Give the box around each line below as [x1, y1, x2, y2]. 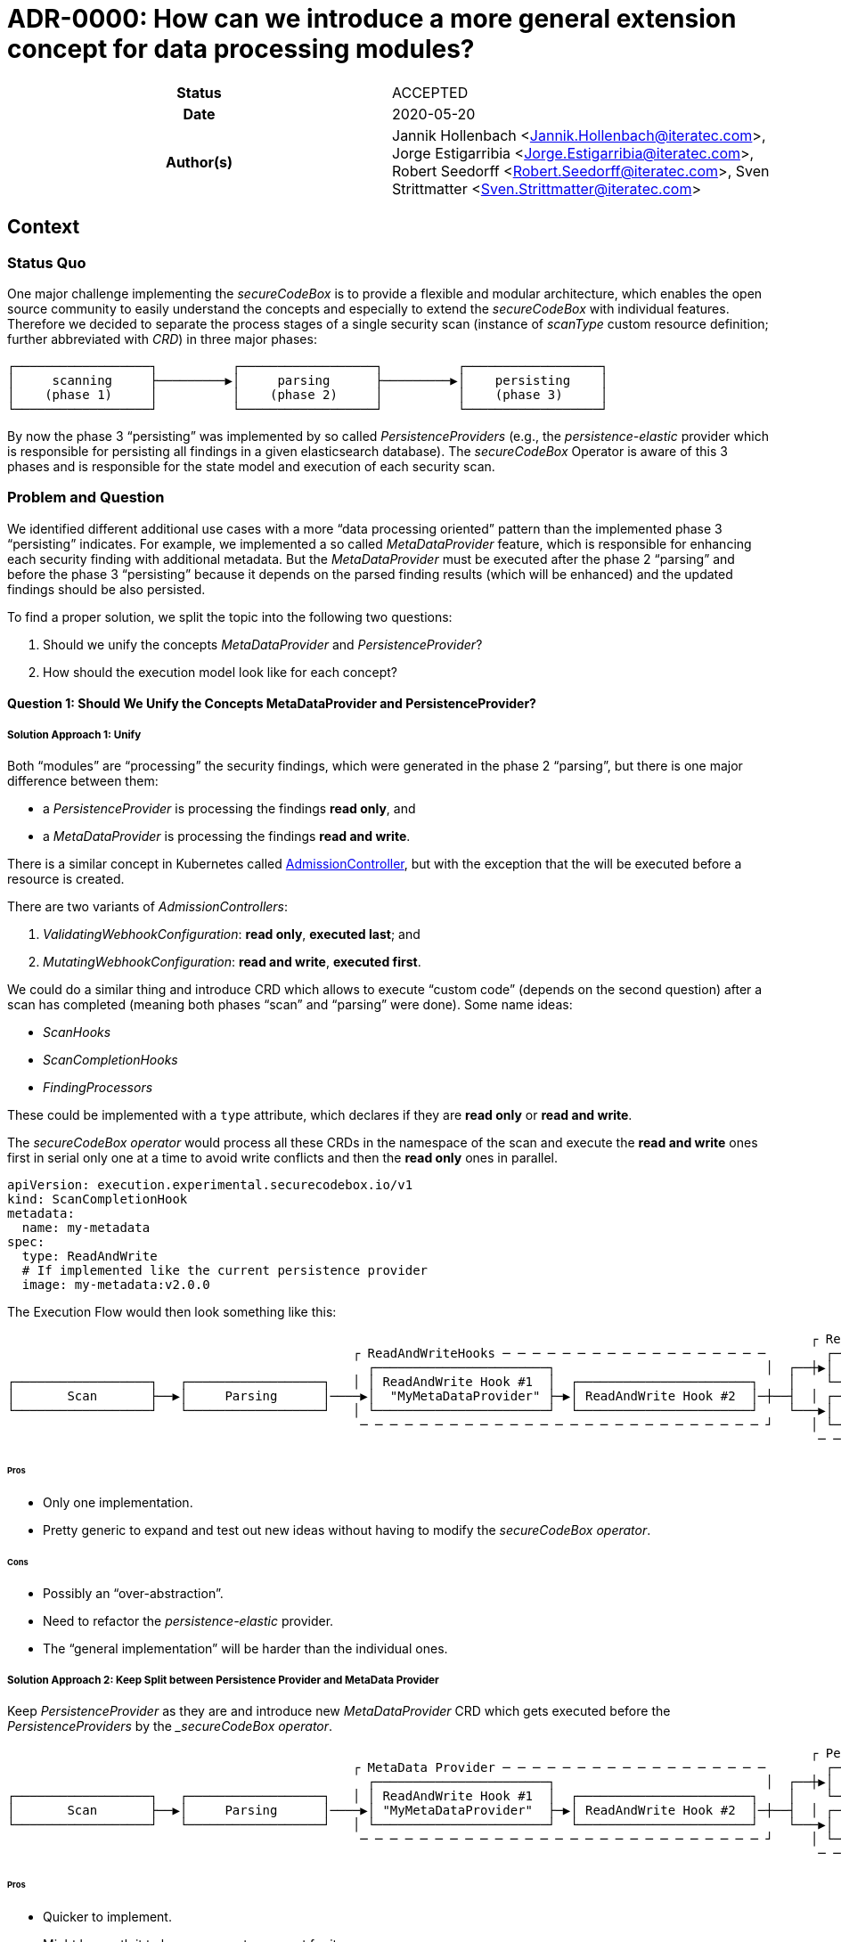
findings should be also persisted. [7, 581, 206, 597]
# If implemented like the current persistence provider [21, 1263, 429, 1278]
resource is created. [7, 871, 125, 887]
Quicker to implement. [43, 1908, 172, 1924]
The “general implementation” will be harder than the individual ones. [43, 1641, 448, 1657]
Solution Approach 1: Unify [7, 728, 142, 741]
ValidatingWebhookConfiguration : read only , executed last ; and [43, 926, 420, 942]
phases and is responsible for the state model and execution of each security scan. [7, 458, 495, 474]
